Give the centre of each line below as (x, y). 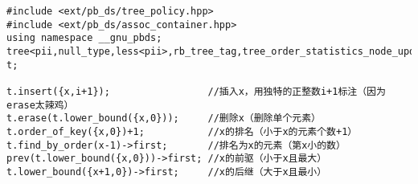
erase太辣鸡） (40, 105)
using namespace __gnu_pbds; (84, 38)
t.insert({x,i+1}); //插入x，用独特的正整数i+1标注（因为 (196, 91)
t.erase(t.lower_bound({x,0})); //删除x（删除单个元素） (164, 119)
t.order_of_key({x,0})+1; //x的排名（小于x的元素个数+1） (182, 131)
